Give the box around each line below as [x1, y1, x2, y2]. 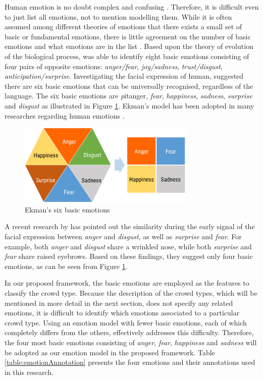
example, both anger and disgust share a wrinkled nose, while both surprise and [5, 241, 252, 251]
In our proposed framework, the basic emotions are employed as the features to [5, 278, 249, 288]
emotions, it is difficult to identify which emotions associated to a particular [5, 307, 240, 318]
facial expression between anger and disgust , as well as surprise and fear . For [5, 231, 242, 242]
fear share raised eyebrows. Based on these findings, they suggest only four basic [5, 251, 253, 261]
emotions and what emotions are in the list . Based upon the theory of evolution [5, 41, 253, 51]
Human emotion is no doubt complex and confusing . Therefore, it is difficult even [5, 2, 259, 12]
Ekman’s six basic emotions [25, 204, 110, 214]
